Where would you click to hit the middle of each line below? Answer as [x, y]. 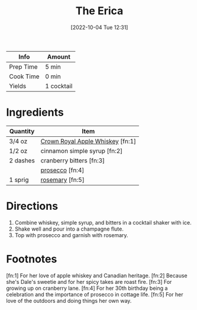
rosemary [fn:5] [62, 180]
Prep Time [23, 66]
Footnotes [32, 259]
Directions [32, 206]
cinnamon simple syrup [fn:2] [82, 151]
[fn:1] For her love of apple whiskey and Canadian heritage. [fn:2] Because [97, 275]
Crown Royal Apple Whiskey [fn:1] [88, 141]
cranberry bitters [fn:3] [73, 160]
